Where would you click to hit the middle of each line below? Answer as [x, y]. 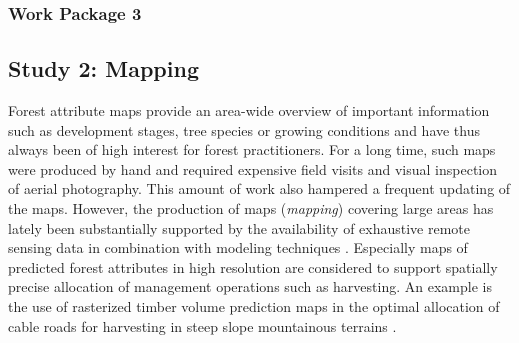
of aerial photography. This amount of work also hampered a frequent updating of [259, 188]
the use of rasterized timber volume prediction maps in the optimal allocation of [254, 305]
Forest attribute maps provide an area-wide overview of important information [249, 110]
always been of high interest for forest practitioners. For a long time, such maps [252, 149]
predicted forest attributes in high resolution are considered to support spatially [253, 266]
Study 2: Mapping [103, 68]
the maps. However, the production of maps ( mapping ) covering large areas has [251, 208]
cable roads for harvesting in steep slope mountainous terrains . [202, 325]
